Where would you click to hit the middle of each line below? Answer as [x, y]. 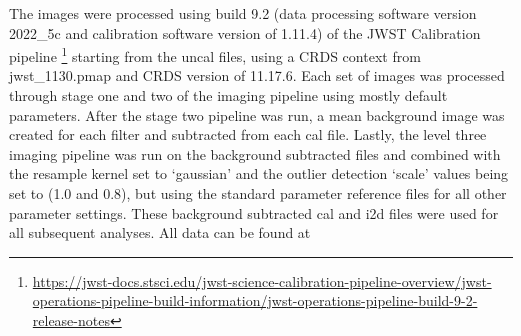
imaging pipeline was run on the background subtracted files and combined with [255, 153]
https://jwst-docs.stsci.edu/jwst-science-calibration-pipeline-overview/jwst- [262, 280]
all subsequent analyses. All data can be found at [160, 232]
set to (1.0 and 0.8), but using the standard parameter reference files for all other [258, 193]
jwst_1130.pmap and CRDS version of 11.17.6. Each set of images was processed [257, 75]
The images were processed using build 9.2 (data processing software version [243, 13]
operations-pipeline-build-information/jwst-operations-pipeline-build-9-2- [255, 300]
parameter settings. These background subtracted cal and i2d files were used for [254, 212]
